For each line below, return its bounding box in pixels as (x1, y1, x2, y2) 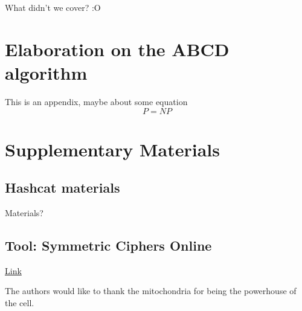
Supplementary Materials (5, 136, 220, 161)
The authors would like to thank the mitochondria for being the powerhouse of (5, 284, 297, 297)
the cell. (5, 297, 34, 309)
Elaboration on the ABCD (5, 36, 230, 61)
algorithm (5, 60, 88, 85)
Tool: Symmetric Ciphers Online (5, 236, 212, 255)
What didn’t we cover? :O (5, 1, 101, 13)
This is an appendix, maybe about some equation (5, 95, 188, 107)
